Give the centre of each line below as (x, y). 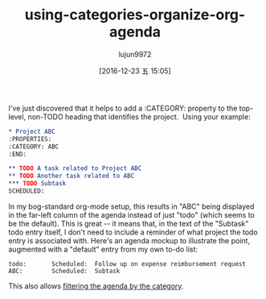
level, (17, 116)
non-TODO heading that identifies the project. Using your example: (139, 116)
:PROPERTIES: (30, 139)
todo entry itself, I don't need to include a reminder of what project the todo (133, 232)
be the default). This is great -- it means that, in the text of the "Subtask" (129, 223)
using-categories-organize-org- (135, 15)
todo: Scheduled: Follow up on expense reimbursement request (127, 264)
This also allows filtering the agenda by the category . (96, 286)
